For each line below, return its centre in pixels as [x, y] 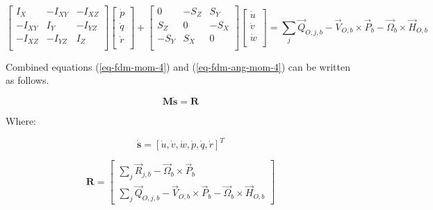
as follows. [27, 80]
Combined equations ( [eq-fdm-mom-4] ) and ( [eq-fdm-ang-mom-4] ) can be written [178, 66]
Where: [21, 120]
